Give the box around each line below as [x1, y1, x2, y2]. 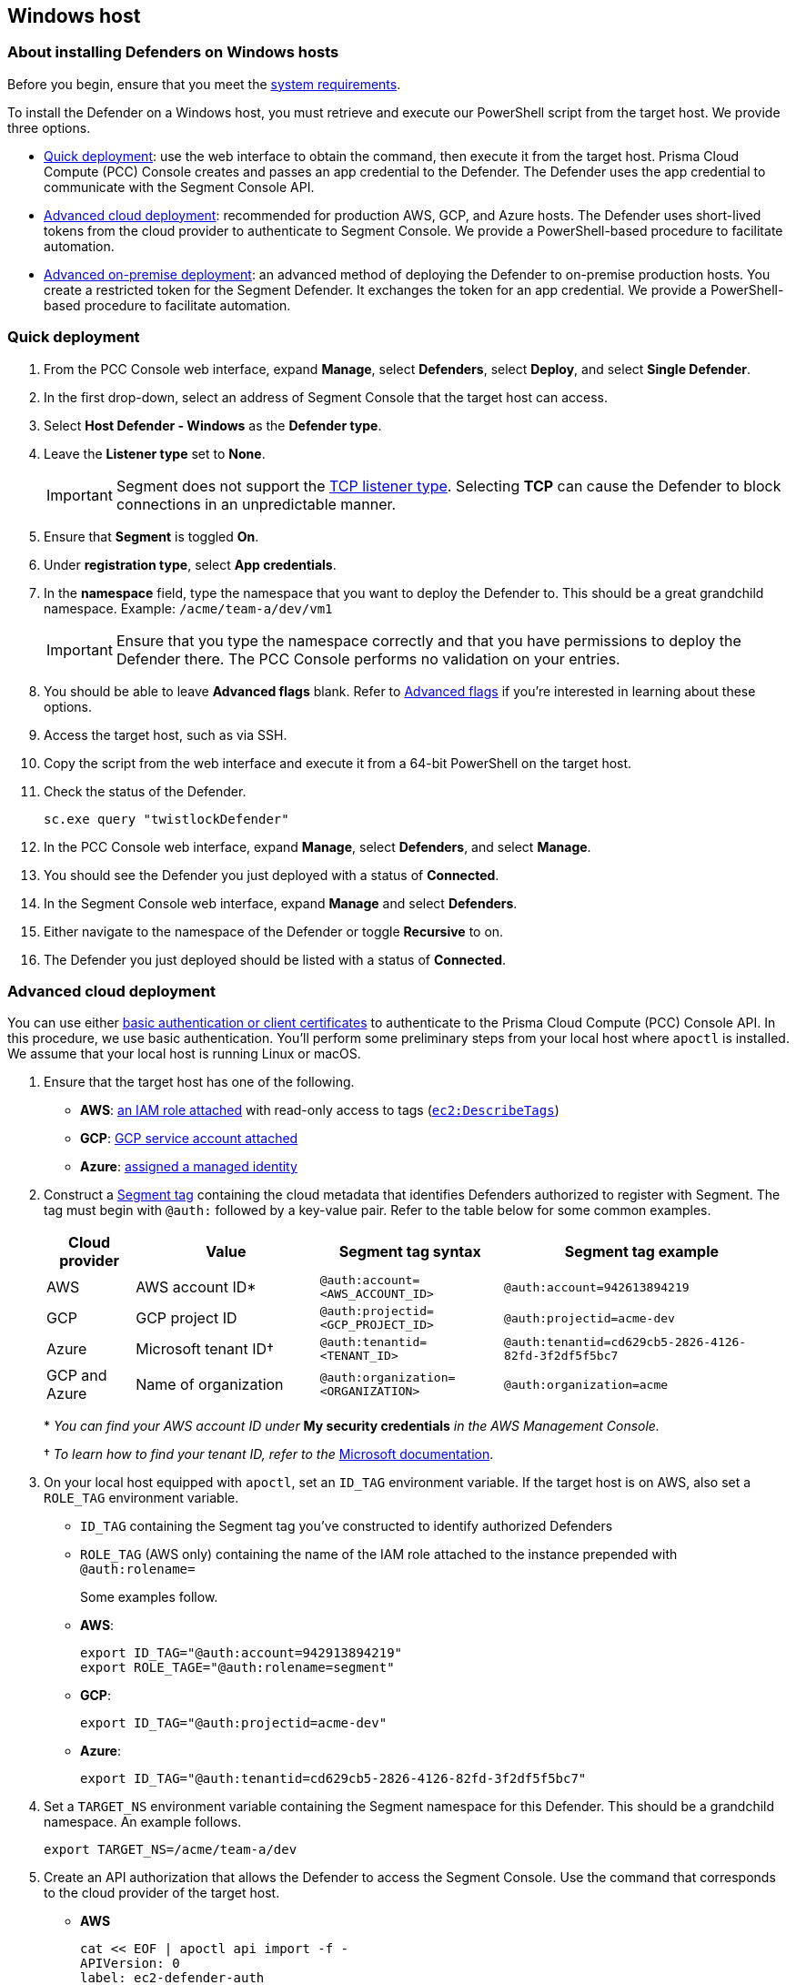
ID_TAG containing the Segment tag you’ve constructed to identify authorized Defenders [80, 1518, 613, 1534]
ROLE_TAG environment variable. [44, 1490, 239, 1506]
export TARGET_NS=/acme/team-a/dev [44, 1842, 297, 1858]
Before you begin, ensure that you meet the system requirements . [7, 76, 401, 92]
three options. [7, 119, 91, 136]
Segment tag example [564, 1242, 720, 1261]
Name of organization [136, 1375, 284, 1394]
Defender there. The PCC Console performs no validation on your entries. [116, 649, 620, 668]
